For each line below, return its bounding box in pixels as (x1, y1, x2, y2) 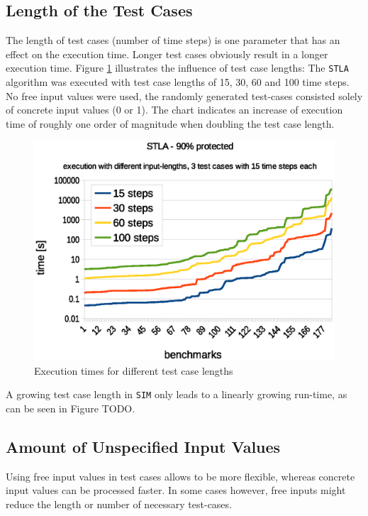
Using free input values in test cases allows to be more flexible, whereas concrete (6, 468, 355, 483)
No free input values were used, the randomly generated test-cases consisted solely (6, 88, 363, 103)
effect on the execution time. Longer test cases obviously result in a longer (6, 46, 328, 61)
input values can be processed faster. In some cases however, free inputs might (6, 483, 346, 498)
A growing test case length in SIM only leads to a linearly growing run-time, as (6, 387, 347, 402)
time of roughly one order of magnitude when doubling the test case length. (6, 116, 335, 131)
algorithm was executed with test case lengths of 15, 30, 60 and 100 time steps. (6, 75, 350, 89)
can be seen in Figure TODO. (6, 400, 135, 415)
